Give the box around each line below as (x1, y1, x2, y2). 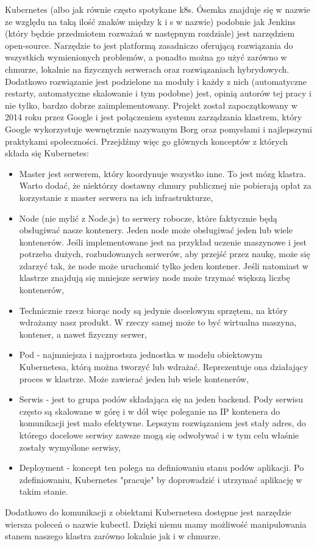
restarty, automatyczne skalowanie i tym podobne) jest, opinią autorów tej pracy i (5, 87, 312, 100)
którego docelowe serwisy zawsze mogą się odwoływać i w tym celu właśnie (19, 429, 299, 441)
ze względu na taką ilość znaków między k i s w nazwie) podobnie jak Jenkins (5, 15, 296, 27)
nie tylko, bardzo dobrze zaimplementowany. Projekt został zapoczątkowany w (5, 98, 297, 111)
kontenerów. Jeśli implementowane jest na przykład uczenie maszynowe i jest (19, 235, 307, 248)
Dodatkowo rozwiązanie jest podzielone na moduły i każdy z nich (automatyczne (5, 75, 307, 87)
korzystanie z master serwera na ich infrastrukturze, (19, 191, 213, 203)
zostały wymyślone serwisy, (19, 440, 121, 453)
